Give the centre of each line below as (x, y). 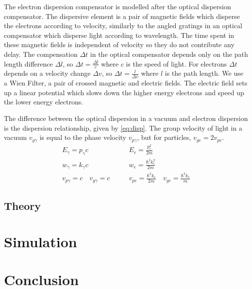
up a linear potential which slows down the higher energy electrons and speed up (124, 92)
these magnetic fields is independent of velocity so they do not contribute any (119, 44)
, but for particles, (164, 137)
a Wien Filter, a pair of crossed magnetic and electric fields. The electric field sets (126, 83)
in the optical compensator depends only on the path (169, 54)
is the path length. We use (204, 73)
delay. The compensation (41, 54)
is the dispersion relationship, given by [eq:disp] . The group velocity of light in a (123, 127)
